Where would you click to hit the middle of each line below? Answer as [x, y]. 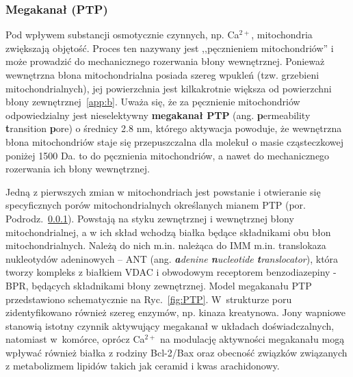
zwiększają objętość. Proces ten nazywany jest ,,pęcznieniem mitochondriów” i [170, 48]
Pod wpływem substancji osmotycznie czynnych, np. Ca [122, 35]
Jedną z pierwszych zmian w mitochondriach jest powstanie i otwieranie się [163, 191]
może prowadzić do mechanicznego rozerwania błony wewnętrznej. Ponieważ [165, 61]
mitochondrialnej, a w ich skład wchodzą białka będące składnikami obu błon [168, 232]
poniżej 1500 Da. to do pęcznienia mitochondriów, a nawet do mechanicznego [168, 155]
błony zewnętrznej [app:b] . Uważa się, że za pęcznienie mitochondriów [153, 102]
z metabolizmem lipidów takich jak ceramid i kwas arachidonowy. [143, 366]
